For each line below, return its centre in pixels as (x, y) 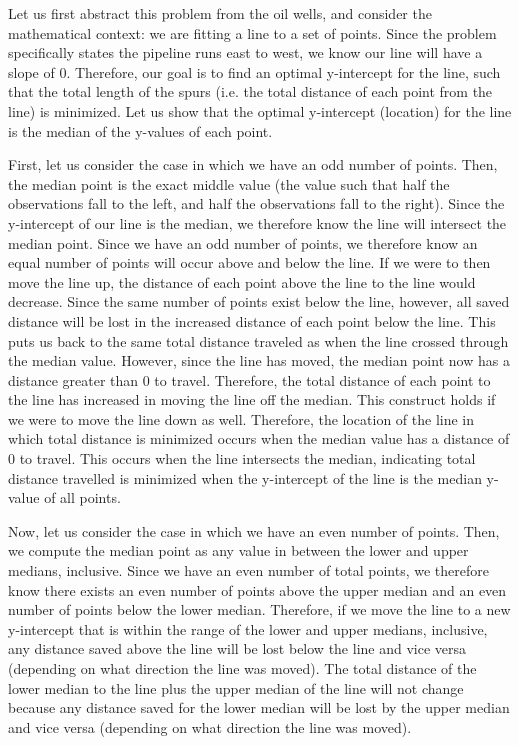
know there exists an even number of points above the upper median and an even (257, 589)
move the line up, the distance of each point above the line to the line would (242, 281)
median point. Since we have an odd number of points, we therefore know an (243, 242)
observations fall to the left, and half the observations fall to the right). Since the (256, 203)
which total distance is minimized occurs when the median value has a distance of (259, 438)
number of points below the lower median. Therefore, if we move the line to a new (259, 609)
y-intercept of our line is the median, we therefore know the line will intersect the (257, 222)
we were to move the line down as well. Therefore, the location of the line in (241, 418)
